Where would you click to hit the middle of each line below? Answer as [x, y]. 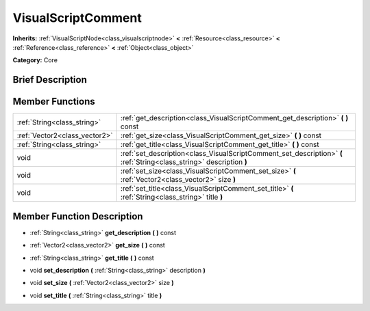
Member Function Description [78, 216]
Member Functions [54, 102]
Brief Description [50, 80]
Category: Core [35, 60]
